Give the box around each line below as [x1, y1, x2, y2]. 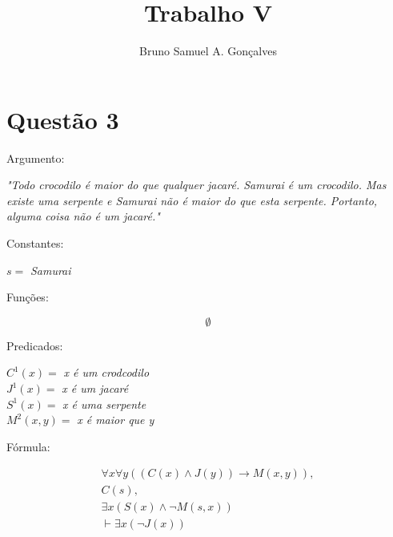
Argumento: [6, 149, 65, 166]
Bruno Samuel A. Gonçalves [139, 42, 277, 59]
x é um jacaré [62, 380, 129, 396]
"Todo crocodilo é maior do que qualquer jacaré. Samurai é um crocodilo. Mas [6, 176, 387, 193]
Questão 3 [6, 103, 119, 135]
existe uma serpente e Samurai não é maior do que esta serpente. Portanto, [6, 192, 378, 208]
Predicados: [6, 337, 63, 353]
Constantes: [6, 235, 64, 252]
